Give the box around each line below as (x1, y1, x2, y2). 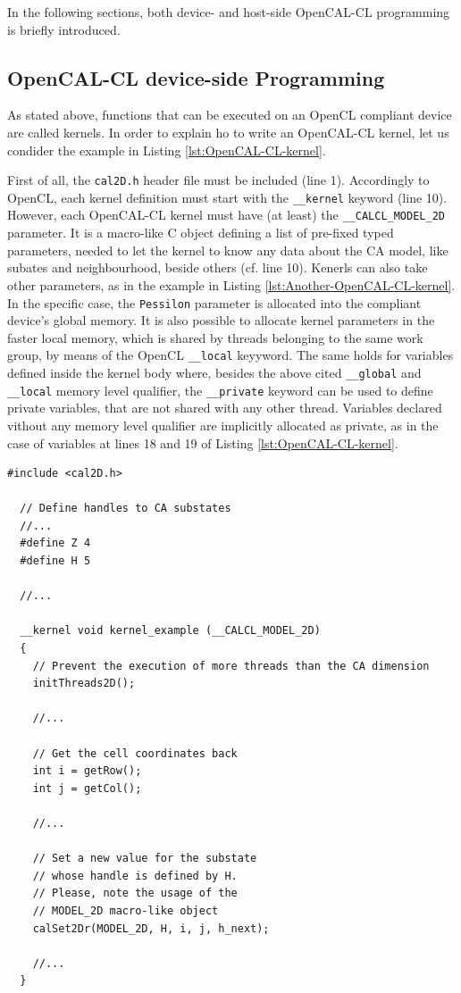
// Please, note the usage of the (32, 887, 238, 900)
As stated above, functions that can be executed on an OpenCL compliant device (7, 105, 452, 124)
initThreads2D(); (32, 677, 136, 690)
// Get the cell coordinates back (32, 747, 238, 760)
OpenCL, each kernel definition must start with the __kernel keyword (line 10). (7, 188, 448, 206)
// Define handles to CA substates (20, 502, 231, 515)
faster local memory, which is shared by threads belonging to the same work (7, 328, 423, 346)
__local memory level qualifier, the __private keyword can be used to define (7, 380, 433, 399)
